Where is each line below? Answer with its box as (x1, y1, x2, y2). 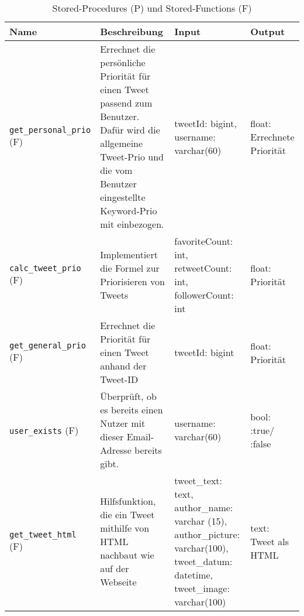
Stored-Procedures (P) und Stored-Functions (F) (52, 1, 252, 15)
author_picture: (174, 528, 240, 541)
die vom (100, 163, 133, 177)
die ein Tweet (100, 507, 155, 521)
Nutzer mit (100, 416, 146, 430)
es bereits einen (100, 403, 163, 416)
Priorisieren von (100, 275, 165, 288)
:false (250, 436, 271, 450)
